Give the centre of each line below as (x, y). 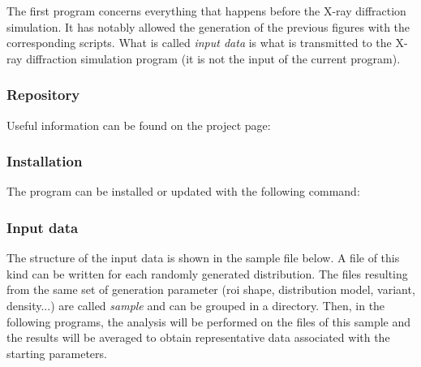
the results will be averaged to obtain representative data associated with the (198, 337)
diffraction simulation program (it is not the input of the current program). (213, 58)
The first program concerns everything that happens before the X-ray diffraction (206, 11)
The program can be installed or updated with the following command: (183, 191)
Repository (43, 95)
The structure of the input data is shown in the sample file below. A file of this (203, 258)
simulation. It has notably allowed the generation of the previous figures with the (208, 26)
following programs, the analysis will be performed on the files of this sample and (209, 321)
